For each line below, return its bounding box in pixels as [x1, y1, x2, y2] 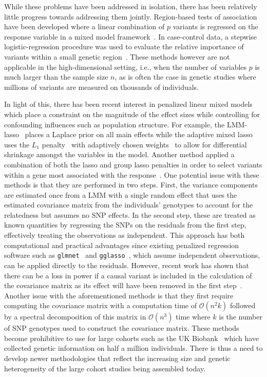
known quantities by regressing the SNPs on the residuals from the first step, [4, 219, 246, 230]
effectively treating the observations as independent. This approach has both [4, 230, 245, 240]
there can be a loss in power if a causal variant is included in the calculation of [4, 270, 252, 280]
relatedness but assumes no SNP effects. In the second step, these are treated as [4, 209, 256, 220]
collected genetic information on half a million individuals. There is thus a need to [4, 343, 263, 353]
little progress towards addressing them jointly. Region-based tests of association [4, 11, 257, 22]
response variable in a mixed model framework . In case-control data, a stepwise [4, 31, 257, 42]
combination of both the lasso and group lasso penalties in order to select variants [4, 159, 262, 169]
